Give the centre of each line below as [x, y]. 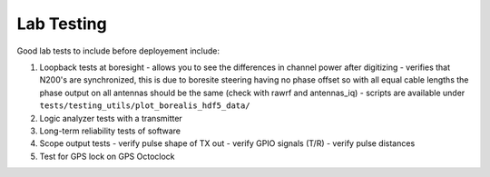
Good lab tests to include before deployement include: [118, 51]
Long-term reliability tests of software [110, 131]
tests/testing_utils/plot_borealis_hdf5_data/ [145, 106]
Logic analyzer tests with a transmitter [111, 118]
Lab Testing [62, 24]
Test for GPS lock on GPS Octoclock [108, 156]
